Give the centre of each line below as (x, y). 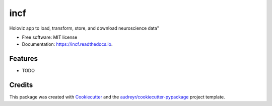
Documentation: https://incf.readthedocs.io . (67, 44)
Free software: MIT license (50, 37)
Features (23, 59)
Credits (21, 85)
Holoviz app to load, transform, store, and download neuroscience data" (84, 28)
